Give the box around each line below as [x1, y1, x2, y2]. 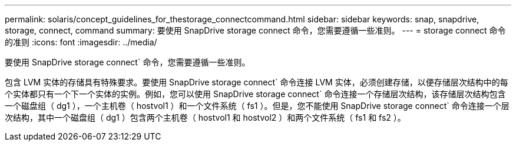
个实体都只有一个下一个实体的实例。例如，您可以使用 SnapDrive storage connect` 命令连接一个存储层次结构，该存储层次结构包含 [5, 89, 506, 99]
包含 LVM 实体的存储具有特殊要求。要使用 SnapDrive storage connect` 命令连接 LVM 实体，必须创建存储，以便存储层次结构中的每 [5, 77, 508, 87]
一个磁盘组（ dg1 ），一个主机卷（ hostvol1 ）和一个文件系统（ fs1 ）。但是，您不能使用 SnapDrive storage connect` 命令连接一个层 [5, 101, 510, 111]
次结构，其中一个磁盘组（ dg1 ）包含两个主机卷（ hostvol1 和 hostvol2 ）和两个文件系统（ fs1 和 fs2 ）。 [5, 112, 406, 122]
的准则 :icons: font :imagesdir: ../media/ [5, 37, 157, 47]
